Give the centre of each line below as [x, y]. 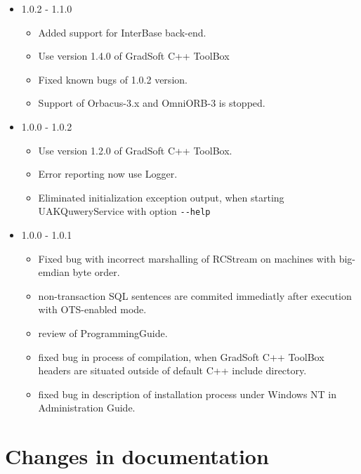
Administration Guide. [87, 408]
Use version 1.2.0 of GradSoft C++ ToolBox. [135, 150]
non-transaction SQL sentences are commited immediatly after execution [195, 295]
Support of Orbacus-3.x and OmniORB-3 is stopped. [152, 103]
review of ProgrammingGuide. [103, 333]
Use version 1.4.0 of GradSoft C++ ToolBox [134, 56]
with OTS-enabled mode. [92, 309]
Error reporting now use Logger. [108, 174]
